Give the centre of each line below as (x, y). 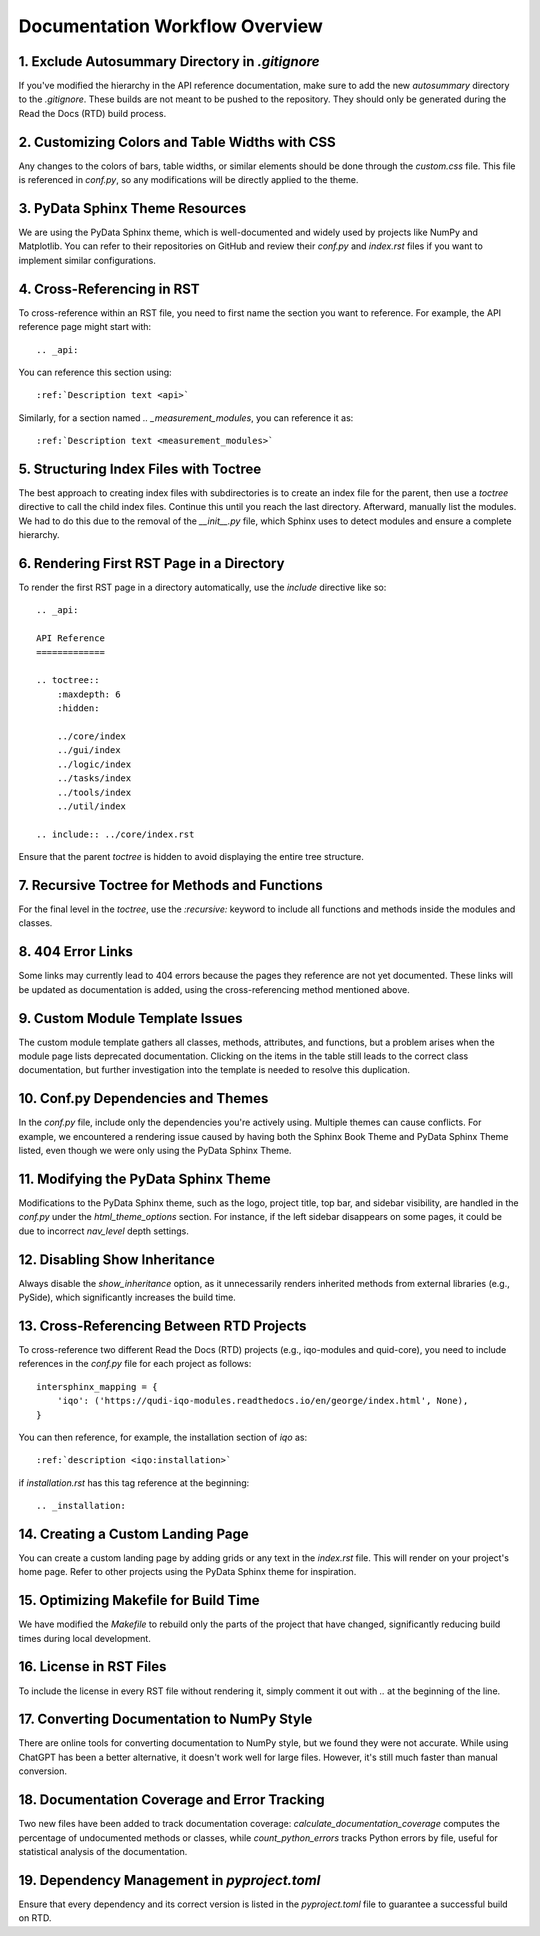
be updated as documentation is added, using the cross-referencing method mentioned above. (214, 989)
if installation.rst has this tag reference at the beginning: (134, 1482)
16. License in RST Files (92, 1666)
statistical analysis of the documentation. (103, 1851)
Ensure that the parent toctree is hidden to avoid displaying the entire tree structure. (191, 857)
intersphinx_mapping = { (97, 1386)
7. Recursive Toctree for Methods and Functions (171, 885)
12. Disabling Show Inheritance (116, 1259)
